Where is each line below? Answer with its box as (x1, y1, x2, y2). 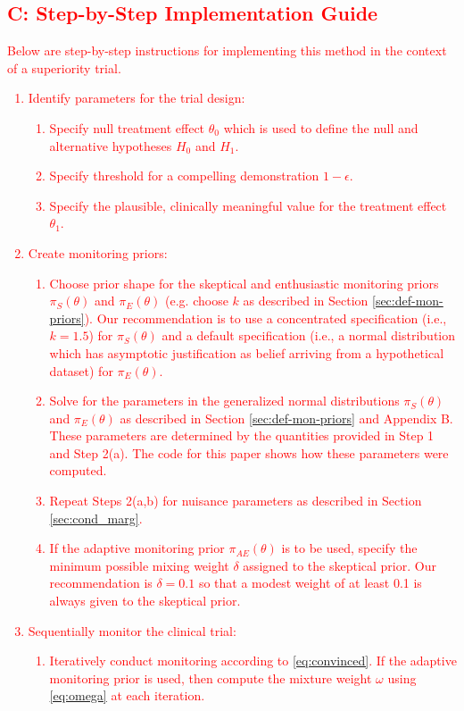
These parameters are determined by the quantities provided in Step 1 (49, 426, 435, 445)
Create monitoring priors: (28, 243, 168, 262)
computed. (49, 461, 107, 480)
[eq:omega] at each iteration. (49, 686, 205, 705)
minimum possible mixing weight (49, 556, 229, 574)
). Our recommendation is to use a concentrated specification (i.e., (84, 308, 447, 327)
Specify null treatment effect (49, 118, 205, 137)
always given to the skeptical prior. (49, 591, 241, 610)
